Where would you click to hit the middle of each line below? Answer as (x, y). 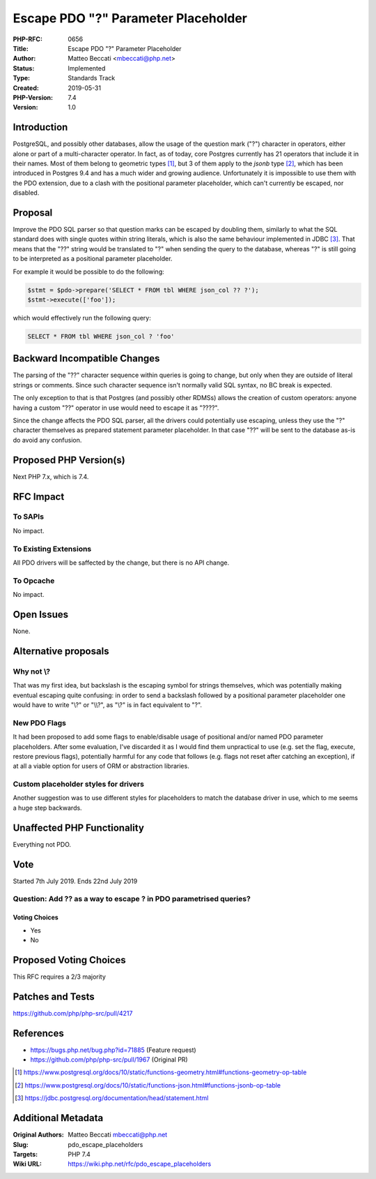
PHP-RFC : (28, 39)
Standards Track (92, 78)
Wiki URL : (27, 1164)
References (38, 1033)
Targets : (25, 1154)
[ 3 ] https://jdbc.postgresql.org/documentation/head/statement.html (112, 1098)
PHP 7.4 (79, 1154)
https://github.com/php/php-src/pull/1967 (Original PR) (109, 1060)
